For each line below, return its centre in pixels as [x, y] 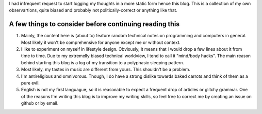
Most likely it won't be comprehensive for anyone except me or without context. [101, 42]
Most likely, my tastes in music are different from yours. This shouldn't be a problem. [106, 70]
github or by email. [40, 103]
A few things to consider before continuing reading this [94, 24]
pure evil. [30, 83]
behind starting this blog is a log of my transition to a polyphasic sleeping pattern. [103, 62]
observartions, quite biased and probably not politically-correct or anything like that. [93, 10]
